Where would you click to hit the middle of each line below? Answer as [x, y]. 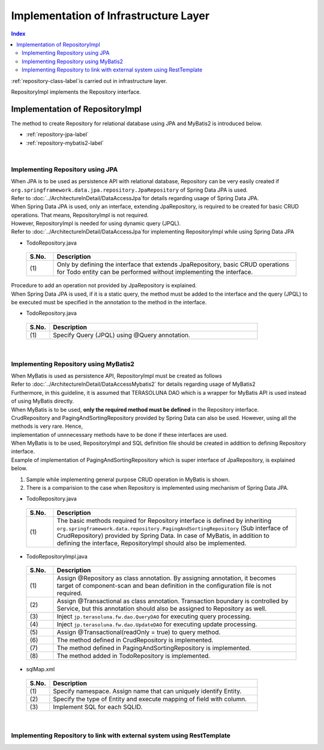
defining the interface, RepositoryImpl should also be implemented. [151, 543]
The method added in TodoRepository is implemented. [133, 656]
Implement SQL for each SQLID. [98, 707]
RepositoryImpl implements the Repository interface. [76, 92]
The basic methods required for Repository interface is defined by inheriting [164, 520]
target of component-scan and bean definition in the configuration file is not [164, 586]
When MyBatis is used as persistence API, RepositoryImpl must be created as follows [116, 376]
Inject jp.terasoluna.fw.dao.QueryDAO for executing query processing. [154, 617]
